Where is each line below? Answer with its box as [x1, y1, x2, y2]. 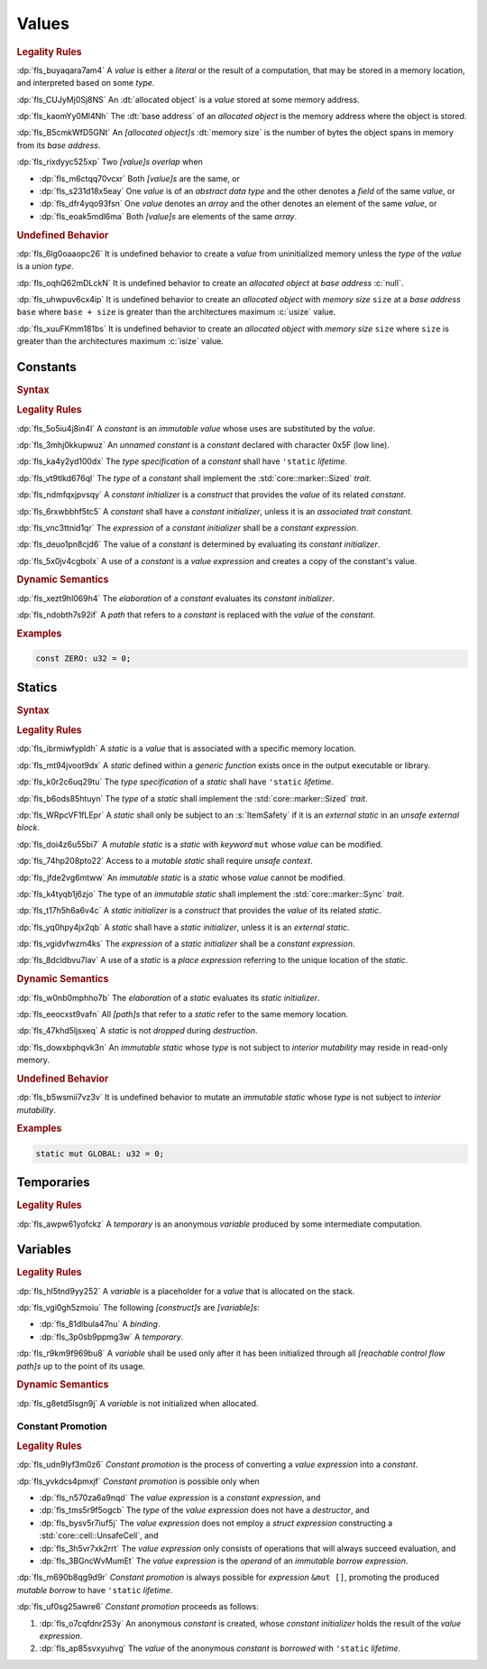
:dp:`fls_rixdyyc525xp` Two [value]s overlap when [16, 156, 203, 167]
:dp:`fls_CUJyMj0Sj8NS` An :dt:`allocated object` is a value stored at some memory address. [16, 94, 360, 105]
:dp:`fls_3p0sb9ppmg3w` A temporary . [39, 1331, 184, 1342]
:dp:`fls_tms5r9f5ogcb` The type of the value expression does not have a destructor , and [39, 1505, 370, 1516]
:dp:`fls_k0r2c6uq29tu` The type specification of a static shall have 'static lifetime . [16, 776, 334, 787]
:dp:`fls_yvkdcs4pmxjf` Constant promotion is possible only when [16, 1476, 261, 1487]
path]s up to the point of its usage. [16, 1360, 146, 1371]
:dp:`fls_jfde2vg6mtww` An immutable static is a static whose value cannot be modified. [16, 872, 346, 883]
